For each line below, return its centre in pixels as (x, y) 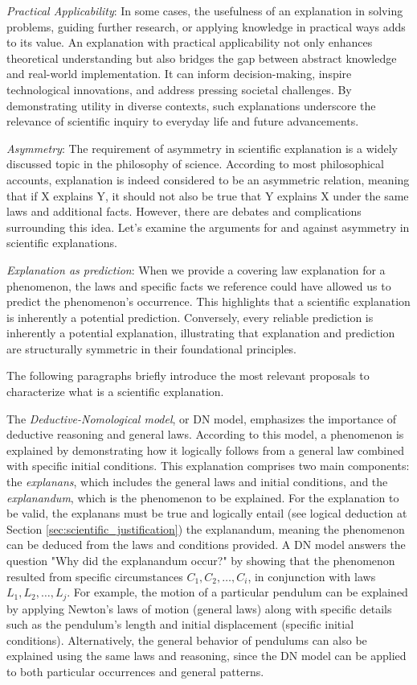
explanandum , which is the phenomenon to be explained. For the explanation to (203, 497)
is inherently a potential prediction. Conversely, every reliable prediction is (190, 317)
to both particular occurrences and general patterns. (135, 672)
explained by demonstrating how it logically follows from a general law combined (205, 450)
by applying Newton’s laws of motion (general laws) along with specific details (199, 608)
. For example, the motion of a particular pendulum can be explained (237, 592)
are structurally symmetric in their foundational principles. (152, 348)
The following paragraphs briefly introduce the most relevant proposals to (188, 376)
